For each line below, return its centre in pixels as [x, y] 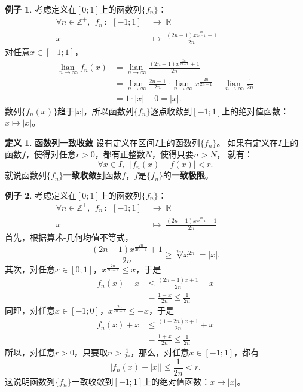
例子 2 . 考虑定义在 [41, 195]
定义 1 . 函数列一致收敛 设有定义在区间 [80, 142]
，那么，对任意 [160, 352]
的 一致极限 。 [188, 175]
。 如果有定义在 [247, 142]
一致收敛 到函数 [92, 175]
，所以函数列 [108, 110]
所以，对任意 [30, 352]
